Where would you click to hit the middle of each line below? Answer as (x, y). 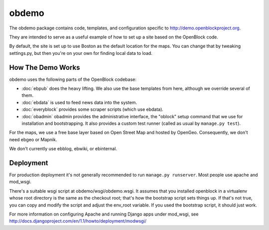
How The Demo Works (45, 67)
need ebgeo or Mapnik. (33, 139)
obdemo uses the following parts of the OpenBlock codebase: (73, 79)
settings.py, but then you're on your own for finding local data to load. (81, 53)
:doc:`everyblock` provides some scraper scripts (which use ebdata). (93, 109)
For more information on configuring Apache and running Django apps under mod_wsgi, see (104, 214)
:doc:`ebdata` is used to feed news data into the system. (79, 102)
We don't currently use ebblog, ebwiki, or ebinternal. (63, 149)
